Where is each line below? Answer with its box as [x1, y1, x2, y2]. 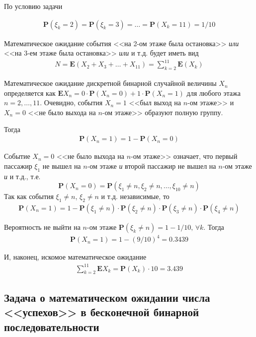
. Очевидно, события [40, 97, 103, 108]
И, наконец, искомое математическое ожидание [4, 252, 147, 262]
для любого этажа [186, 87, 241, 98]
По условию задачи [4, 1, 63, 11]
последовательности [4, 319, 99, 334]
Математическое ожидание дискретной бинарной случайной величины [4, 78, 217, 88]
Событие [4, 151, 30, 161]
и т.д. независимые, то [101, 191, 170, 202]
